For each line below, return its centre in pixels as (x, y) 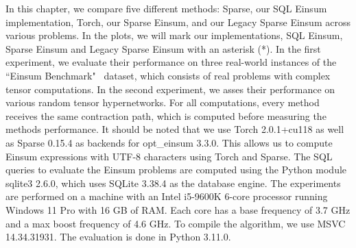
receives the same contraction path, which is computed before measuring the (166, 115)
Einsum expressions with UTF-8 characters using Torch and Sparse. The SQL (169, 156)
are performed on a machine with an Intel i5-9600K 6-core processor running (167, 196)
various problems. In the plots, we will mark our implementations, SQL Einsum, (174, 35)
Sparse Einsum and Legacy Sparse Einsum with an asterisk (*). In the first (163, 48)
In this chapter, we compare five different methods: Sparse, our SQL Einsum (166, 8)
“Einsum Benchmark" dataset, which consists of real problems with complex (168, 75)
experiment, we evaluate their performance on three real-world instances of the (171, 62)
